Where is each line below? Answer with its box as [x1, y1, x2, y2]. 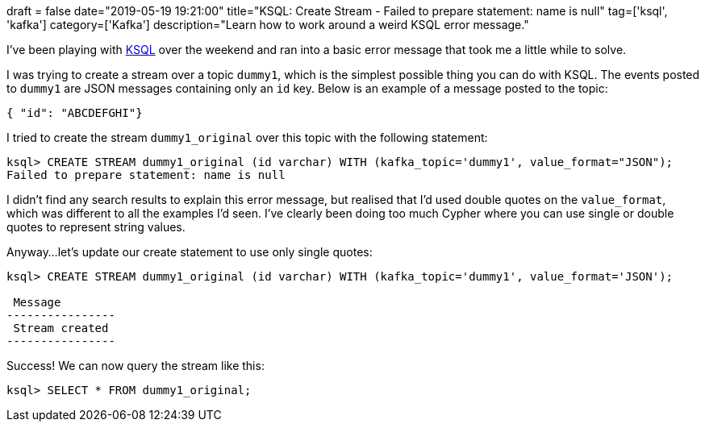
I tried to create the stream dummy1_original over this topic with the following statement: [6, 131, 488, 144]
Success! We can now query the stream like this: [6, 359, 265, 372]
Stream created [13, 322, 109, 335]
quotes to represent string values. [6, 220, 186, 234]
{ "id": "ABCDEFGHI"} [6, 106, 143, 119]
